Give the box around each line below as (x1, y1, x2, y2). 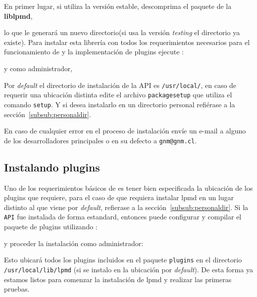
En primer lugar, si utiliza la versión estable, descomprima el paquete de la (4, 1, 232, 11)
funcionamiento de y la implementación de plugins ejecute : (4, 46, 184, 57)
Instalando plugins (4, 159, 100, 174)
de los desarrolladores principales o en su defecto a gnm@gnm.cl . (4, 135, 197, 145)
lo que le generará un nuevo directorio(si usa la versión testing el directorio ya (4, 27, 240, 38)
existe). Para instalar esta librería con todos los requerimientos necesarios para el (4, 37, 250, 47)
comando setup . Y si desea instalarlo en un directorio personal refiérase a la (4, 99, 235, 109)
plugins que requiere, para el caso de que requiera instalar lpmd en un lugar (4, 192, 234, 203)
